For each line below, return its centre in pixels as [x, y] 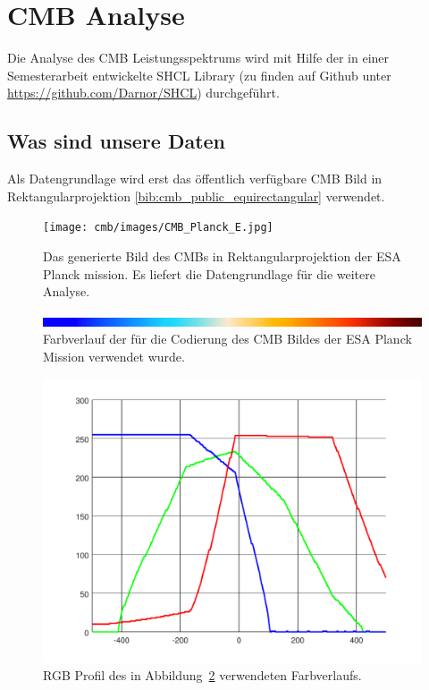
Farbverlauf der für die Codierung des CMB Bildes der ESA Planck [227, 339]
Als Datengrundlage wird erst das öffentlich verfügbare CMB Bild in [195, 179]
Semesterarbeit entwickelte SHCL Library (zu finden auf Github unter [199, 75]
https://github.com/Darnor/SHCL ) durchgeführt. [143, 93]
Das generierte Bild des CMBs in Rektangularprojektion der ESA [222, 256]
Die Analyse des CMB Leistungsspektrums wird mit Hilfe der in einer [198, 58]
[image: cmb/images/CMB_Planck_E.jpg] [158, 228]
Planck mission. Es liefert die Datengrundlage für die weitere [209, 273]
